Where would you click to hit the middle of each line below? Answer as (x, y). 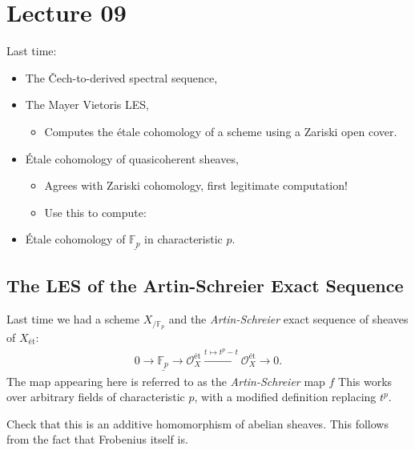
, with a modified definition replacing (285, 397)
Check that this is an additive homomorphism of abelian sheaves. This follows (197, 423)
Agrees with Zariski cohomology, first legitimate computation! (196, 185)
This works (365, 381)
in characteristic (183, 239)
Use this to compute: (95, 212)
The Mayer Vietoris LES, (87, 104)
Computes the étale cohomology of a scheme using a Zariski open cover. (221, 131)
